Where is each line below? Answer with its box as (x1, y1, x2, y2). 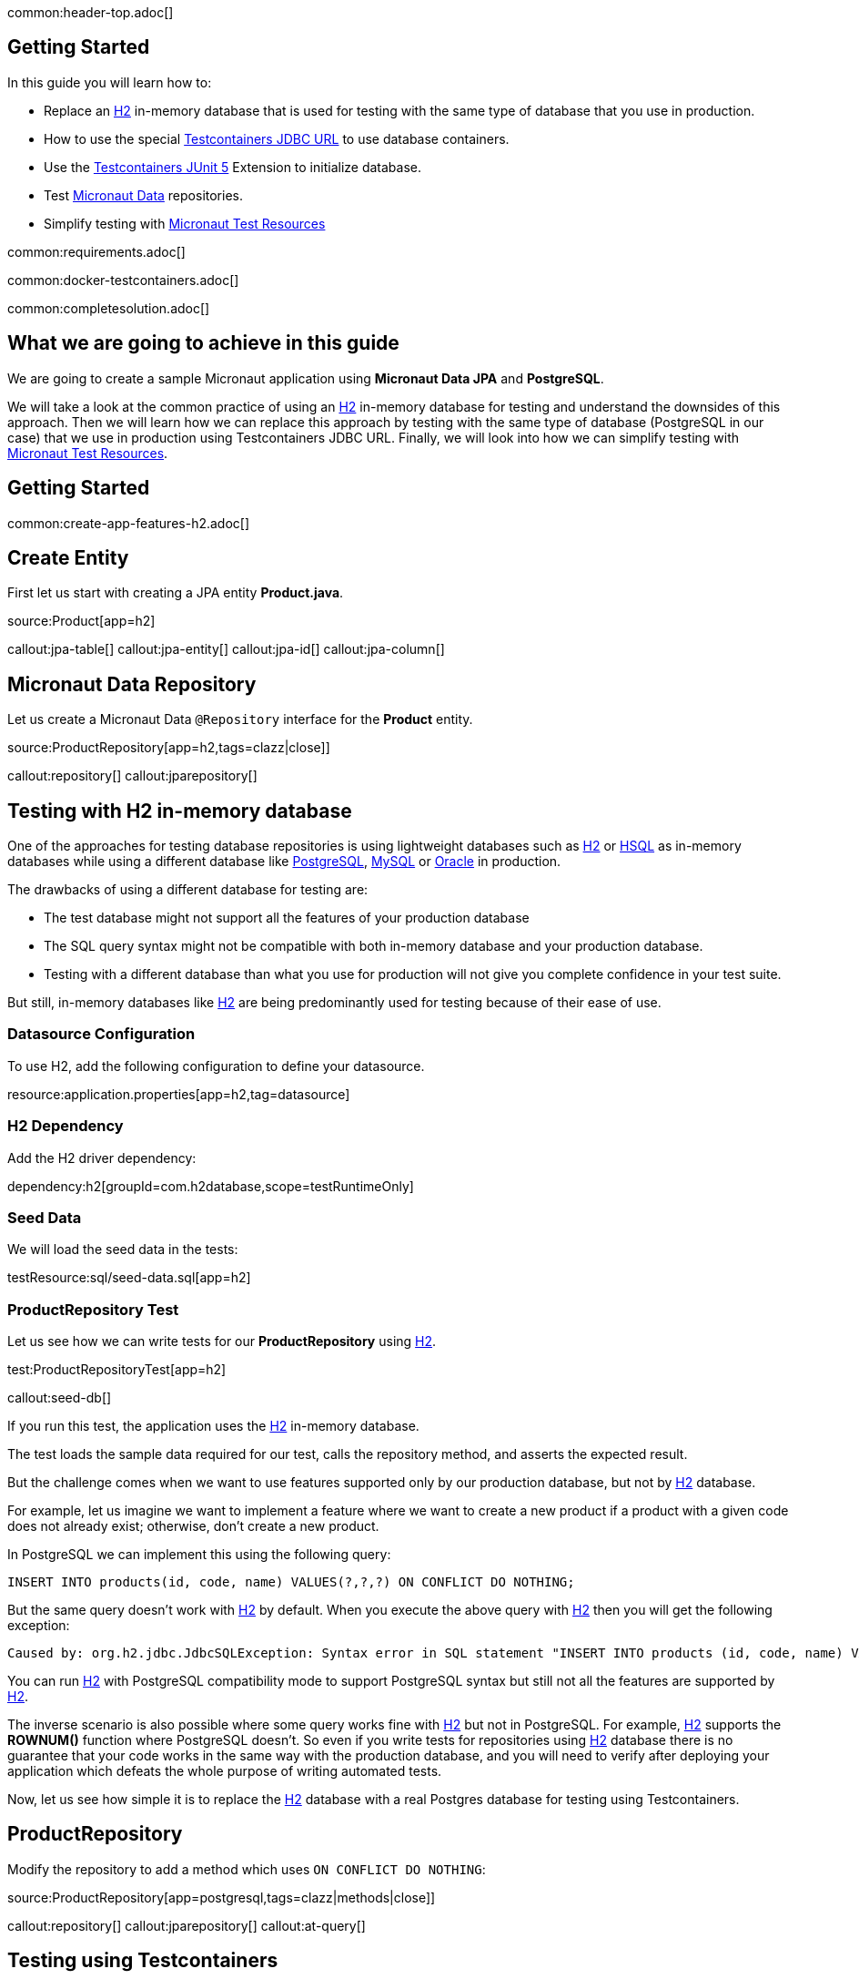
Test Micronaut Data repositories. (44, 187, 243, 203)
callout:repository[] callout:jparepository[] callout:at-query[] (7, 1917, 366, 1933)
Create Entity (7, 546, 129, 569)
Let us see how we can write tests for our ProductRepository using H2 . (7, 1333, 437, 1350)
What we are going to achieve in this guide (7, 332, 399, 355)
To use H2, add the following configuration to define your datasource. (7, 1057, 425, 1074)
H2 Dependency (7, 1117, 124, 1136)
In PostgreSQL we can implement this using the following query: (7, 1546, 391, 1563)
